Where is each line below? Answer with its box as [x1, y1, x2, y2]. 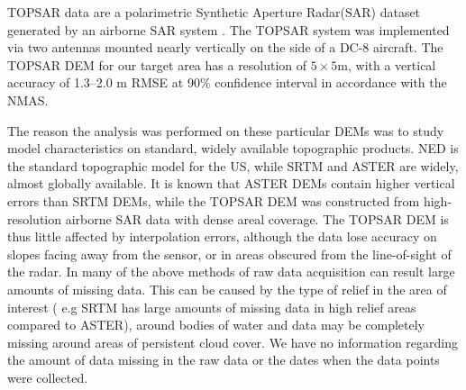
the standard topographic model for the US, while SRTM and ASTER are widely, [7, 156, 459, 175]
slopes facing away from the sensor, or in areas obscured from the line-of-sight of [7, 244, 452, 263]
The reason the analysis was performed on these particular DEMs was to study [7, 121, 444, 140]
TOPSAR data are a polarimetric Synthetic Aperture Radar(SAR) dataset [7, 3, 421, 21]
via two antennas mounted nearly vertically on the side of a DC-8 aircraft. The [7, 38, 443, 57]
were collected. [7, 367, 88, 386]
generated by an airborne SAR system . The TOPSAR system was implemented [7, 20, 450, 39]
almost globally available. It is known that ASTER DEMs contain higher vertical [7, 174, 455, 193]
